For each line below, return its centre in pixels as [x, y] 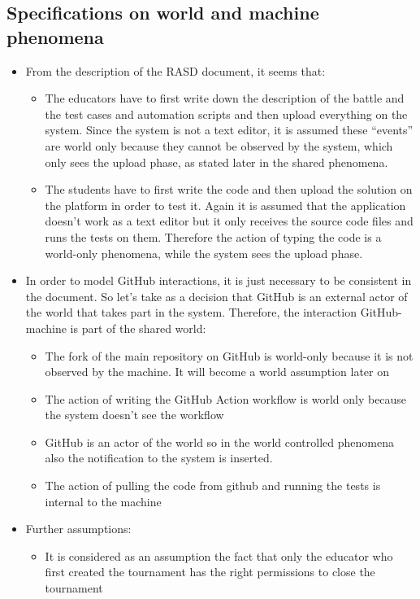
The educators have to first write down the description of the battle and [225, 98]
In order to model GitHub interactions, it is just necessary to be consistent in [219, 280]
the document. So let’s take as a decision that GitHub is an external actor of [216, 296]
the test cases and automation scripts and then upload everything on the [226, 114]
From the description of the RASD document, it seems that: [175, 70]
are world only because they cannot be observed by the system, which [219, 145]
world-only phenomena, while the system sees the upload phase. [204, 253]
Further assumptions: [78, 529]
